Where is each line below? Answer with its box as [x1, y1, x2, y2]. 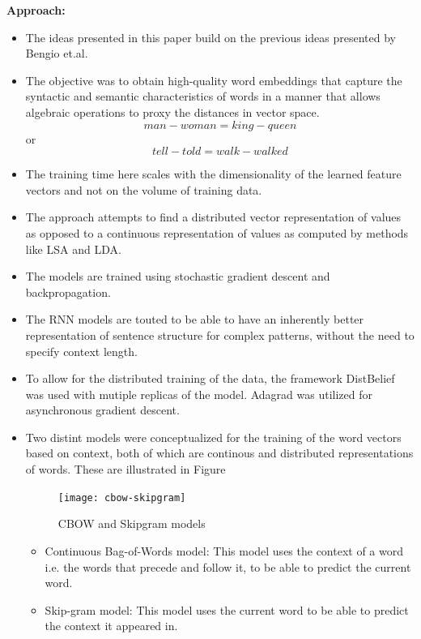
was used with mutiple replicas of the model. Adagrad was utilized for [25, 385, 372, 402]
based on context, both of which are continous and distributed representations [25, 444, 414, 461]
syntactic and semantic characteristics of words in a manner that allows [25, 88, 381, 105]
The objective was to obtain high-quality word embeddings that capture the [25, 71, 402, 88]
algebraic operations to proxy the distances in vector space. [25, 103, 320, 120]
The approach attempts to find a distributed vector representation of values [25, 208, 402, 225]
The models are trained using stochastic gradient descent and [25, 268, 330, 285]
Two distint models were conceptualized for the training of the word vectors [25, 428, 402, 445]
